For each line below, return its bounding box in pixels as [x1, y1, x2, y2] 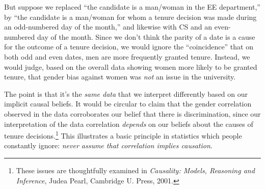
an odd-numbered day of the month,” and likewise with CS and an [4, 21, 213, 32]
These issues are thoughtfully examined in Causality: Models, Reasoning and [16, 165, 255, 175]
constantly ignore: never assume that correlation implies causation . [4, 140, 213, 151]
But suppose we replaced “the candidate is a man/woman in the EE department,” [4, 2, 260, 12]
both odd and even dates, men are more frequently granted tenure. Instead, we [4, 51, 250, 62]
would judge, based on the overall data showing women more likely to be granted [4, 61, 257, 72]
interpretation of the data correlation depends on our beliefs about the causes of [4, 118, 253, 129]
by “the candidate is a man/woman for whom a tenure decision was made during [4, 11, 257, 22]
